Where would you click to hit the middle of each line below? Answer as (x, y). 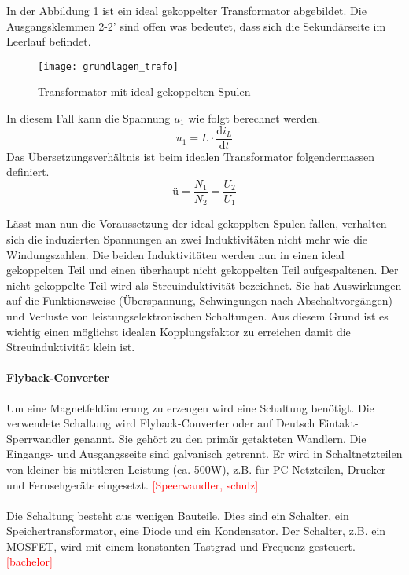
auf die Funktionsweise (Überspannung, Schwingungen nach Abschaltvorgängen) (200, 300)
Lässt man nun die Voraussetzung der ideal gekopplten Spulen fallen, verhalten (197, 223)
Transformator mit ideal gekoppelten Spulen (144, 92)
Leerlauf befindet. (49, 41)
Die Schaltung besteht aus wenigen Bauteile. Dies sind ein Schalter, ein (178, 515)
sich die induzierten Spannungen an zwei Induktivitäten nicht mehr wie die (187, 238)
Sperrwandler (39, 438)
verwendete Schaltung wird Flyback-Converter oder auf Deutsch (161, 423)
